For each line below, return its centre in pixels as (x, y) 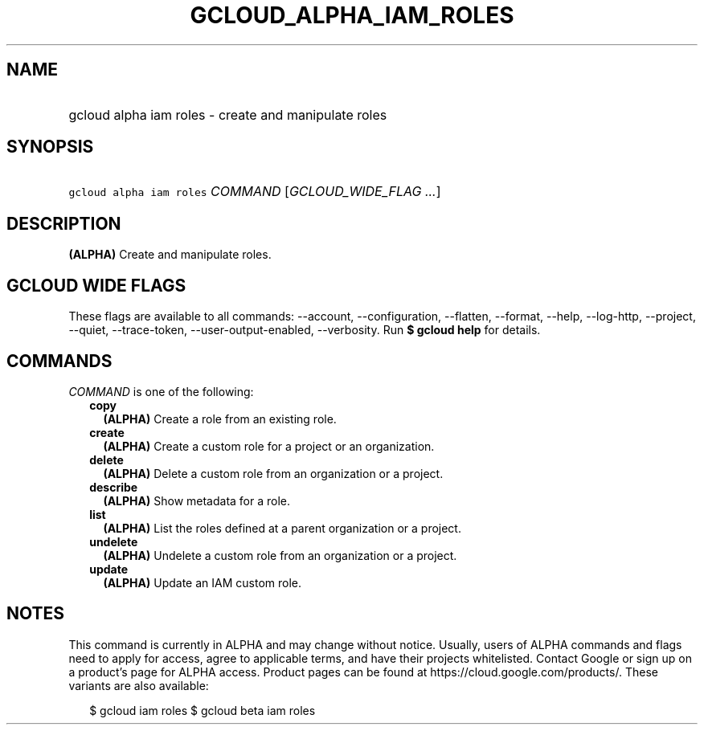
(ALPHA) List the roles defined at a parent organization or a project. (282, 528)
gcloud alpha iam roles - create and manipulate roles (228, 114)
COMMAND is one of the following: (161, 391)
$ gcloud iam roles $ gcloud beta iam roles (203, 710)
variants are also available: (139, 685)
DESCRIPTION (64, 223)
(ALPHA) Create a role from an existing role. (220, 419)
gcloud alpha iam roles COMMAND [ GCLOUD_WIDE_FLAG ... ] (255, 192)
